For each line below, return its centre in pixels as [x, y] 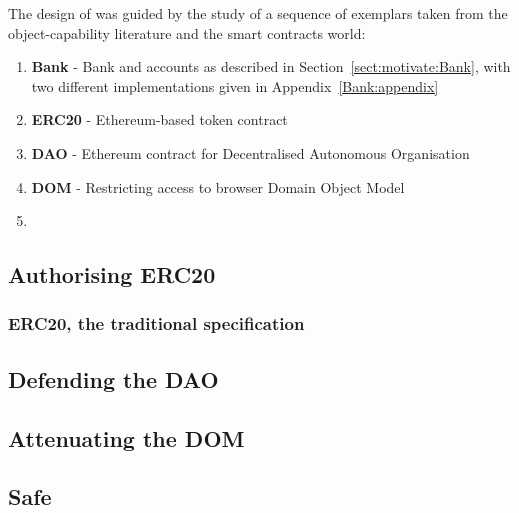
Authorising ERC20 [112, 274]
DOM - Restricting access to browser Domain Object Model [218, 186]
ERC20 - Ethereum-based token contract [159, 119]
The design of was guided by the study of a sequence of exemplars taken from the [258, 13]
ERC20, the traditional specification [156, 323]
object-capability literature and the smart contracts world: [187, 32]
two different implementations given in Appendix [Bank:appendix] [235, 85]
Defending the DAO [113, 378]
